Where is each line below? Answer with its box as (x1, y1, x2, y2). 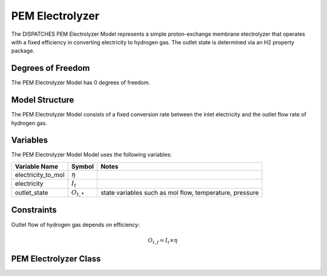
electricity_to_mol (15, 170, 65, 179)
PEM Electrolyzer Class (11, 254, 101, 264)
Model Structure (11, 95, 74, 106)
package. (11, 47, 35, 55)
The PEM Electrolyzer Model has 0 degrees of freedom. (11, 79, 151, 86)
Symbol (71, 162, 94, 170)
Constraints (11, 205, 57, 215)
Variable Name (15, 162, 59, 170)
